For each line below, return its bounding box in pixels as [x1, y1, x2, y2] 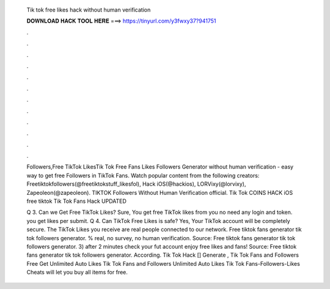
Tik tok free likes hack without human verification [26, 6, 151, 13]
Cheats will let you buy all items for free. [26, 269, 128, 276]
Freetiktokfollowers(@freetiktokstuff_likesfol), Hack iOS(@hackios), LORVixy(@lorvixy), [26, 180, 246, 188]
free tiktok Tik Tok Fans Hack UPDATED [26, 197, 127, 205]
